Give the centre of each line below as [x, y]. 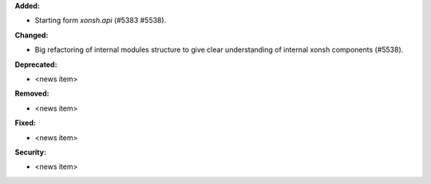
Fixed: [25, 123]
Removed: [32, 94]
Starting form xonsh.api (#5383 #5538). [101, 21]
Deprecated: [36, 65]
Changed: [32, 35]
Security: [31, 152]
